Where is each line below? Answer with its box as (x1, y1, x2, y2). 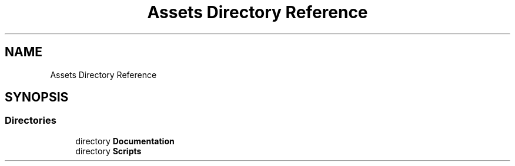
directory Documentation (75, 135, 175, 146)
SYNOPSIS (5, 90, 69, 105)
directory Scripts (75, 145, 142, 156)
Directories (5, 114, 56, 127)
